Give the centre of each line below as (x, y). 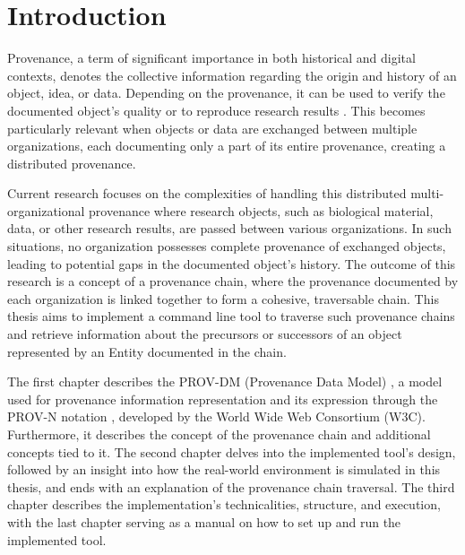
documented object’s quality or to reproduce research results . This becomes (216, 110)
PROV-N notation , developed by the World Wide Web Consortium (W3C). (216, 416)
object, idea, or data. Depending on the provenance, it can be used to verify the (226, 93)
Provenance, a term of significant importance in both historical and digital (211, 58)
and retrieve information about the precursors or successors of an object (205, 334)
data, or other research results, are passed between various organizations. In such (229, 228)
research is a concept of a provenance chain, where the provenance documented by (233, 281)
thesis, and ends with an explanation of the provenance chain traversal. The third (231, 486)
